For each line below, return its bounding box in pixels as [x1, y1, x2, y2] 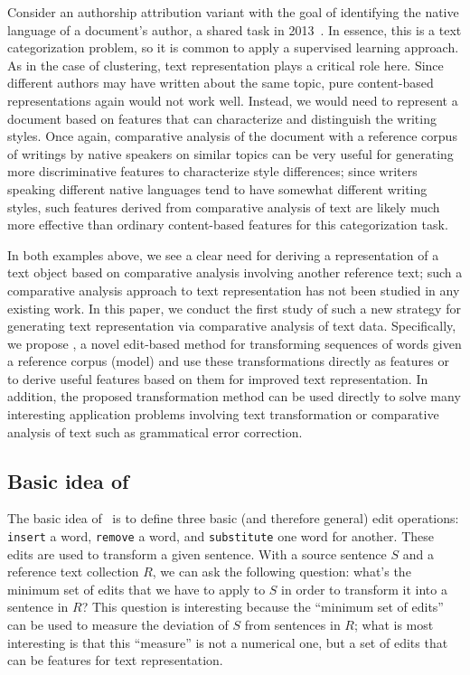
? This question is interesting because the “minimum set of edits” [81, 597, 444, 616]
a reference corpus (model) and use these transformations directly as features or [7, 352, 449, 370]
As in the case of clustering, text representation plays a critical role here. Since [7, 55, 444, 74]
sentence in [7, 597, 69, 616]
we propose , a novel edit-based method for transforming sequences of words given [7, 333, 462, 352]
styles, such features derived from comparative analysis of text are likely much [7, 197, 440, 216]
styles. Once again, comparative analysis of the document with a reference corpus [7, 127, 457, 145]
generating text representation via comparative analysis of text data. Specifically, [7, 316, 456, 335]
